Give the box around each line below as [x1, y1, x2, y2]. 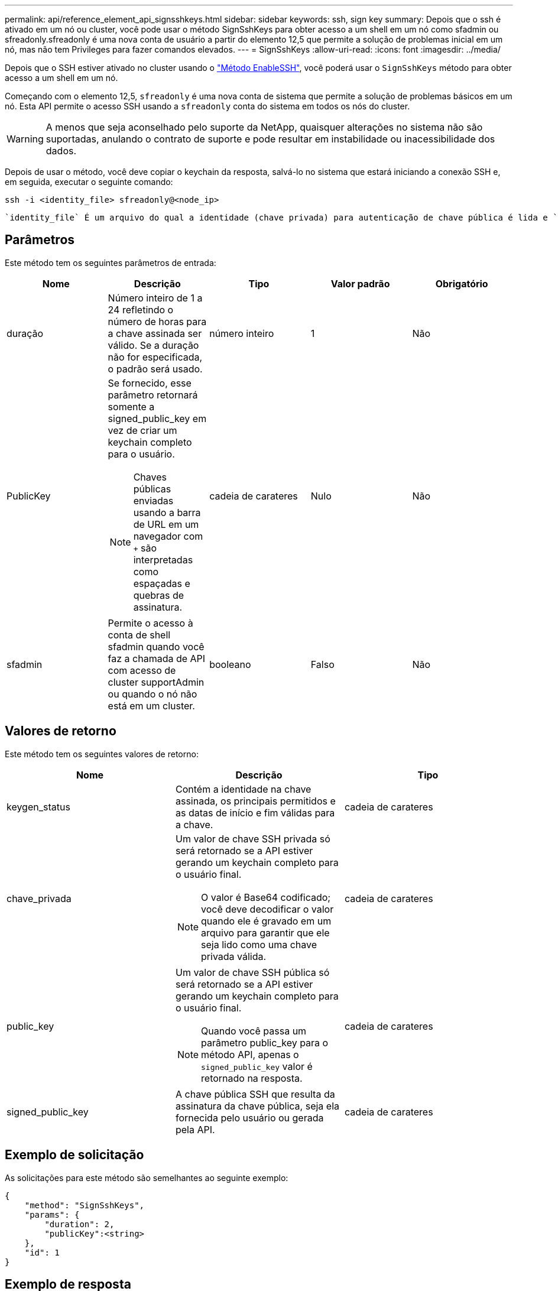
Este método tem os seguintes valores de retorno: [5, 748, 199, 759]
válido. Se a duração [108, 339, 199, 351]
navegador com [133, 530, 203, 542]
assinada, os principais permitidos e [175, 794, 336, 807]
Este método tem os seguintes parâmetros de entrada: [5, 257, 216, 268]
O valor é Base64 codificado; [201, 891, 331, 903]
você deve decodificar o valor [201, 903, 334, 915]
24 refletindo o [108, 303, 174, 316]
